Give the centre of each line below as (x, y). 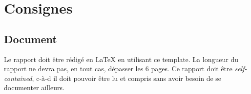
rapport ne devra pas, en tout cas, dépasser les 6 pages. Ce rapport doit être (118, 69)
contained (18, 78)
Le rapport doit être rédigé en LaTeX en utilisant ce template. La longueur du (121, 59)
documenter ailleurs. (34, 87)
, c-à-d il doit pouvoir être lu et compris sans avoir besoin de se (127, 78)
